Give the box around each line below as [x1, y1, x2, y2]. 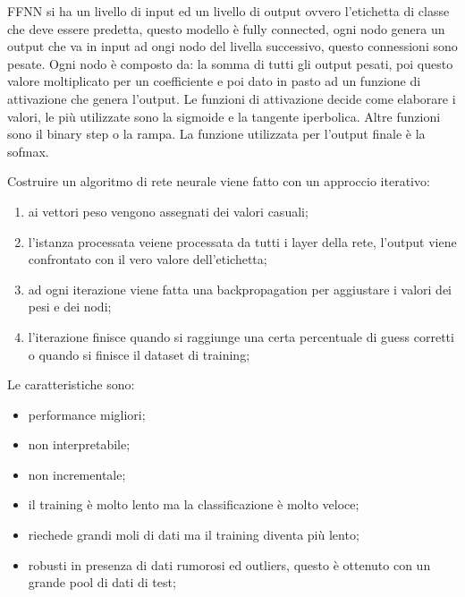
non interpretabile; [28, 435, 131, 454]
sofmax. [7, 141, 49, 160]
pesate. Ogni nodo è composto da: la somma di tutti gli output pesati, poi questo [7, 54, 453, 72]
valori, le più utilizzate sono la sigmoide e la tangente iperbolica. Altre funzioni [7, 107, 441, 125]
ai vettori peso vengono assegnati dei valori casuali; [28, 201, 309, 220]
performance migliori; [28, 405, 146, 423]
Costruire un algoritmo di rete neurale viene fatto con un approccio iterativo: [7, 172, 430, 191]
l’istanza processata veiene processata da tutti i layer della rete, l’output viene [28, 232, 457, 251]
